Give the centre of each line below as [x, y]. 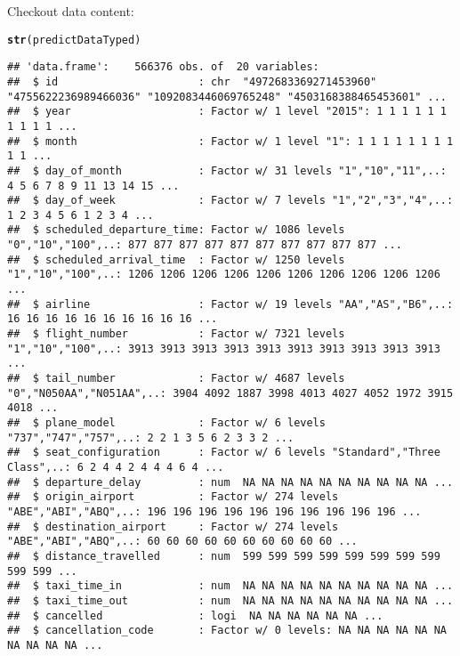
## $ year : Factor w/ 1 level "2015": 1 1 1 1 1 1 [227, 112]
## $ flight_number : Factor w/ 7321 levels [176, 334]
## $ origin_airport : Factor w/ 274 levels [173, 497]
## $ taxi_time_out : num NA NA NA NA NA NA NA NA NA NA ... [230, 600]
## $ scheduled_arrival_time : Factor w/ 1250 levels [176, 259]
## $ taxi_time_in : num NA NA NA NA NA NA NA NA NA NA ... [230, 586]
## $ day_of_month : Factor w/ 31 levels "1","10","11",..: [227, 170]
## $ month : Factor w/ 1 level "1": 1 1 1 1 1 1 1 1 [230, 141]
